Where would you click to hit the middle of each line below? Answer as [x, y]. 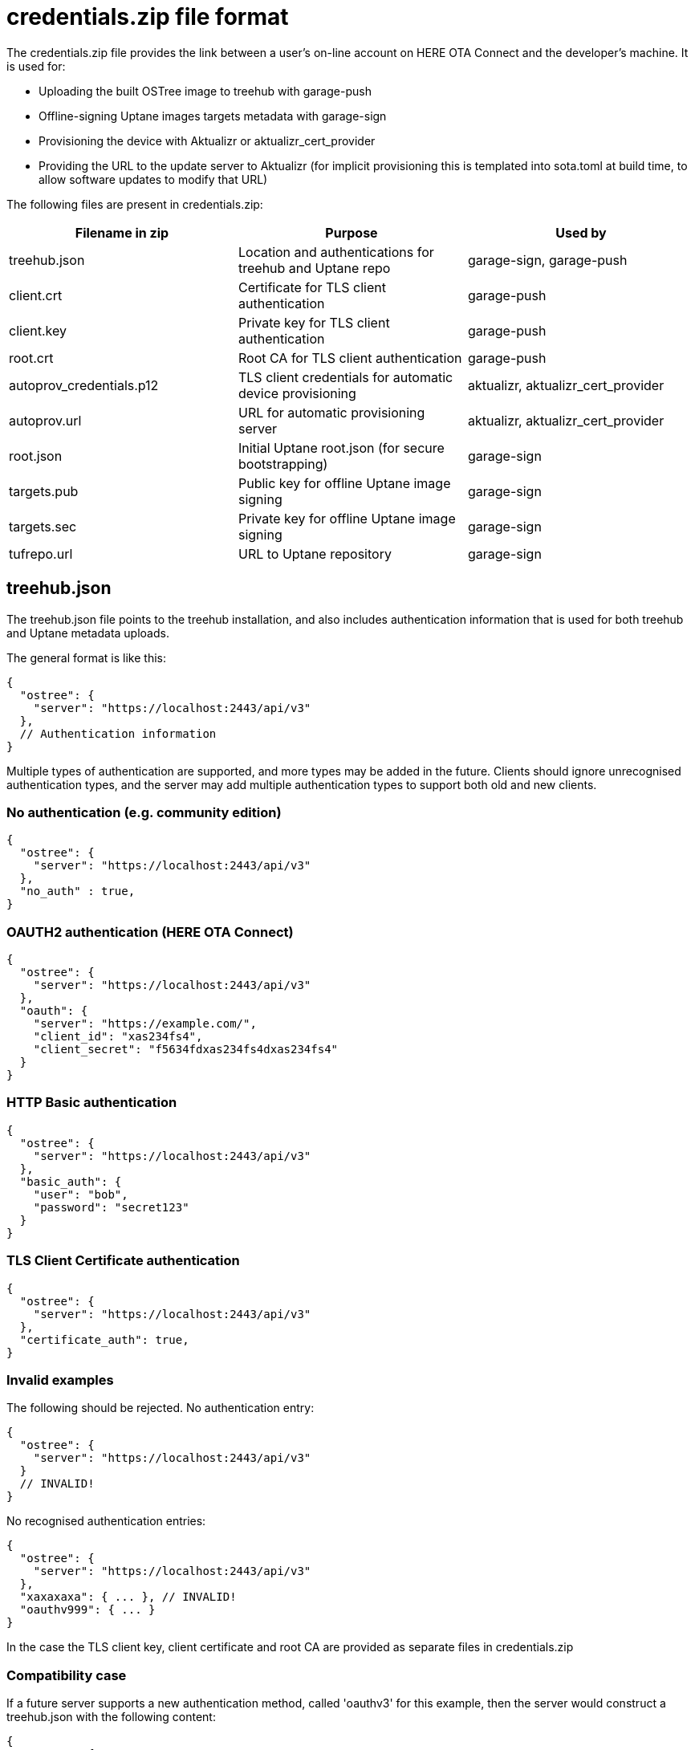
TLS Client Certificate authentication [123, 1261]
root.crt [31, 358]
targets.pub [44, 491]
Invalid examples [60, 1380]
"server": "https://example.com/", [145, 1024]
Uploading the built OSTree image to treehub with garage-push [205, 91]
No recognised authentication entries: [106, 1521]
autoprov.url [45, 420]
